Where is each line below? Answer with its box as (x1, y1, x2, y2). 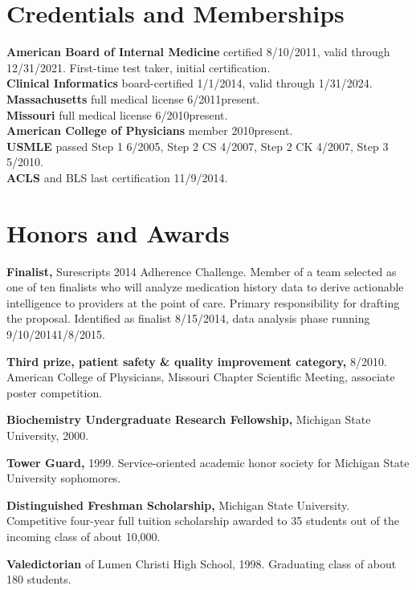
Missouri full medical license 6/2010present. (6, 106, 228, 123)
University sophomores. (6, 470, 121, 486)
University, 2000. (6, 426, 89, 443)
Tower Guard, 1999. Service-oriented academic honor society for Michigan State (6, 454, 410, 470)
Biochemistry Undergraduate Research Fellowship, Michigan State (6, 411, 371, 428)
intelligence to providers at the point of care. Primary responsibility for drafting (6, 294, 400, 311)
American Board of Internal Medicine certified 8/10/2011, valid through (6, 43, 390, 60)
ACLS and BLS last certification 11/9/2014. (6, 169, 228, 185)
